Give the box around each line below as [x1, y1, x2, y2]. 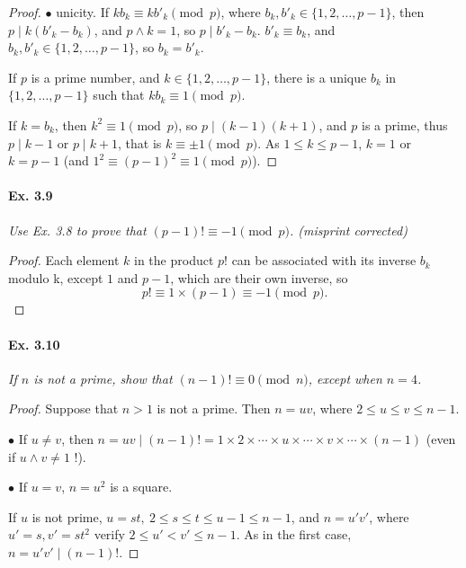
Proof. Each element [8, 251, 120, 270]
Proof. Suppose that [8, 399, 119, 418]
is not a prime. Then [157, 399, 271, 418]
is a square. [110, 477, 173, 496]
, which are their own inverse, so [170, 268, 348, 287]
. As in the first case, [236, 525, 352, 544]
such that [93, 85, 145, 104]
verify [94, 525, 125, 544]
